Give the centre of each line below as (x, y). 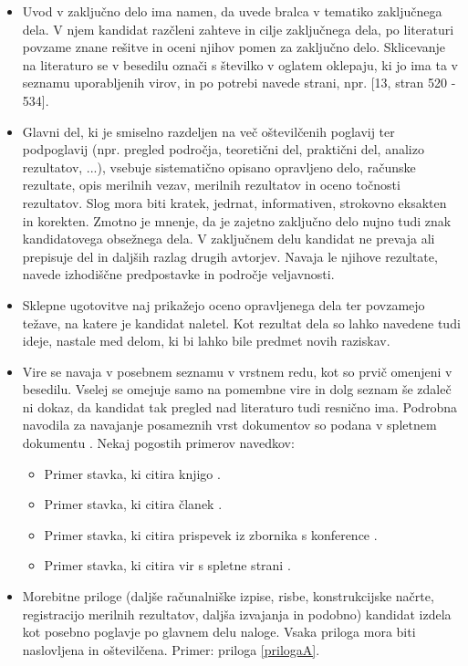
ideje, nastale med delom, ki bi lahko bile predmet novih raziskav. (206, 341)
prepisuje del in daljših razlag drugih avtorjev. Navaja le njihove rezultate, (230, 256)
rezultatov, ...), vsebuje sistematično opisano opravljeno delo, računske (219, 166)
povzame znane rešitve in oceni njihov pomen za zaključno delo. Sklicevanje (234, 47)
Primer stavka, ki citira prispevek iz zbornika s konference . (211, 534)
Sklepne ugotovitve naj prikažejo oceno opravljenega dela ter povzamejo (224, 304)
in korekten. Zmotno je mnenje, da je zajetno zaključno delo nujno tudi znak (237, 220)
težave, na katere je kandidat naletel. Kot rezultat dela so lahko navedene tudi (241, 323)
